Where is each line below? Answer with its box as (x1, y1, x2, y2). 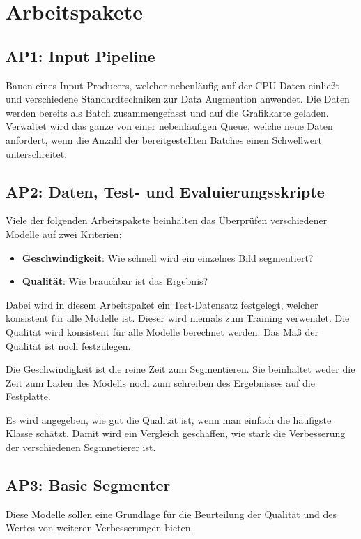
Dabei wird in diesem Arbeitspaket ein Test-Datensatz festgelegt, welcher (6, 297, 318, 311)
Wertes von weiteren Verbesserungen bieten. (6, 520, 194, 535)
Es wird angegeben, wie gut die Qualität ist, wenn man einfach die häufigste (6, 412, 332, 427)
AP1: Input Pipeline (6, 45, 155, 66)
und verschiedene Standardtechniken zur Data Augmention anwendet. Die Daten (6, 91, 350, 106)
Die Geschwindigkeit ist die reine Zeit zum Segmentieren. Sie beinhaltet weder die (6, 362, 355, 376)
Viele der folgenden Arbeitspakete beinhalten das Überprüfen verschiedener (6, 213, 328, 228)
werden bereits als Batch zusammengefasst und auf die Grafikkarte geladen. (6, 105, 329, 119)
